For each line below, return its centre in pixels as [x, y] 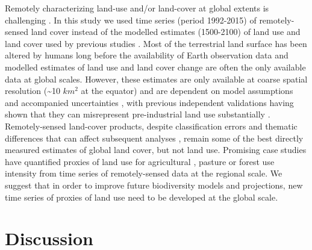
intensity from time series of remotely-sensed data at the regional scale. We [144, 173]
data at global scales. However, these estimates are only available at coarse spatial [156, 79]
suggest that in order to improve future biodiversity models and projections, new [154, 185]
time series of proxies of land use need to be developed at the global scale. [142, 197]
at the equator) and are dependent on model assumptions [187, 91]
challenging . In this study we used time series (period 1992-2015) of [131, 20]
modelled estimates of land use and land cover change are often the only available [155, 67]
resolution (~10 [33, 91]
